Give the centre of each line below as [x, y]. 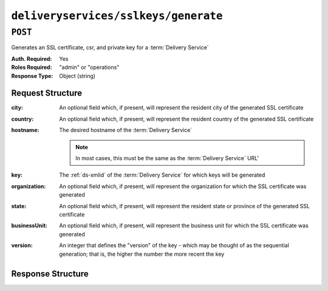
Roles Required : [32, 68]
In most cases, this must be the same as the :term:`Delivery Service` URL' [167, 158]
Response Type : [32, 75]
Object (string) [77, 75]
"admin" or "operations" [89, 68]
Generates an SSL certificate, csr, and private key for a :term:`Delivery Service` [110, 47]
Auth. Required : [32, 58]
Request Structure [47, 93]
